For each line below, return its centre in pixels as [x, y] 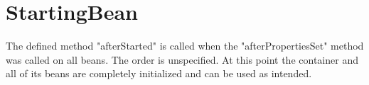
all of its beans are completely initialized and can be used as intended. [159, 73]
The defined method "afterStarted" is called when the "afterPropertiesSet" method [185, 46]
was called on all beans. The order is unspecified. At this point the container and [182, 59]
